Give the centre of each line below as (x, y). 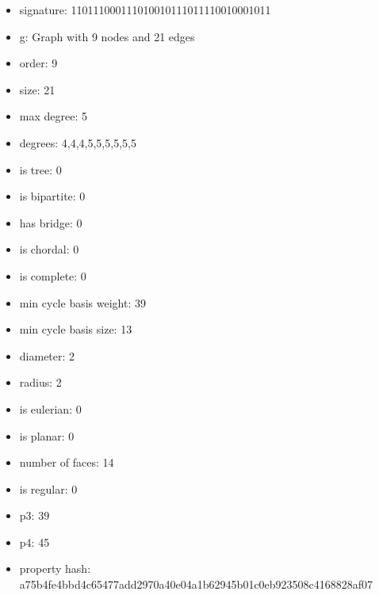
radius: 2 (40, 382)
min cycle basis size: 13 (76, 329)
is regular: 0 (48, 488)
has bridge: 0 (51, 222)
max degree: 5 (53, 116)
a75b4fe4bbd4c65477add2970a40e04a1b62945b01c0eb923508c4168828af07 (196, 584)
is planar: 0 (47, 435)
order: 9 (38, 63)
